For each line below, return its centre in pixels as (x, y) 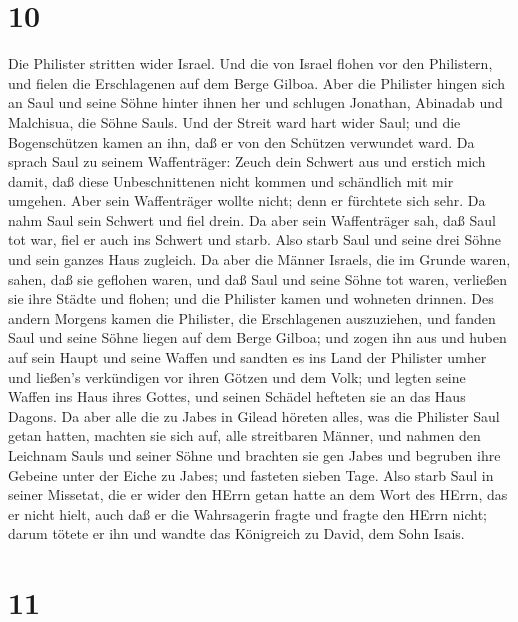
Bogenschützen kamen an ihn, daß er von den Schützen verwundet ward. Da (241, 141)
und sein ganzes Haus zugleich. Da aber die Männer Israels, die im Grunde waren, (259, 259)
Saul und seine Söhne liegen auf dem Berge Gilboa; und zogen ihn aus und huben (257, 337)
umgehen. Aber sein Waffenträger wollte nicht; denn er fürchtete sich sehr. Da (247, 200)
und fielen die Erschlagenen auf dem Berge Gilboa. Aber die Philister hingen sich (256, 82)
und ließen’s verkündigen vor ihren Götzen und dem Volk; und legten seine (237, 376)
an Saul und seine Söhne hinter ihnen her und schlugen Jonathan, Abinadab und (255, 102)
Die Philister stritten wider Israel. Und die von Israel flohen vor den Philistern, (250, 63)
